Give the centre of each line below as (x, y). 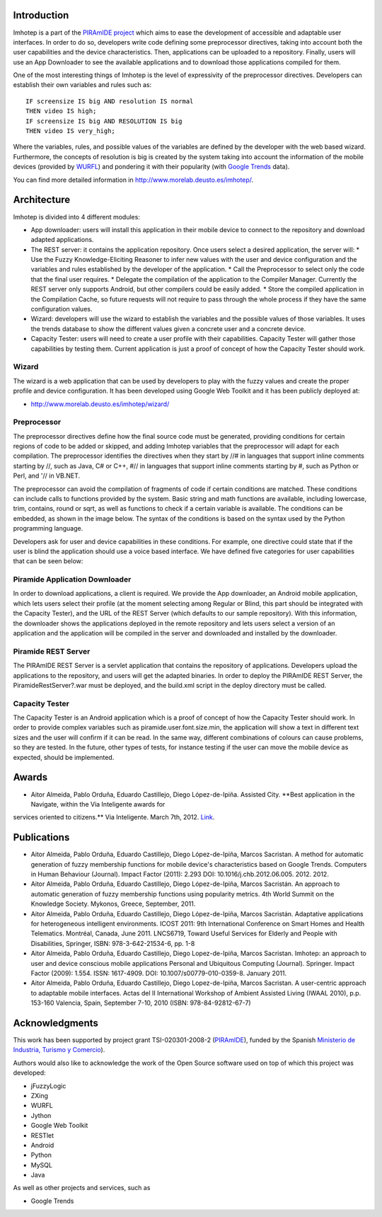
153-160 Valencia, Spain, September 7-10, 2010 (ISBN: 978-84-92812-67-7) (141, 1003)
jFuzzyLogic (48, 1085)
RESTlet (42, 1135)
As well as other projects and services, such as (82, 1188)
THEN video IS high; (61, 111)
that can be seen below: (48, 561)
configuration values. (62, 309)
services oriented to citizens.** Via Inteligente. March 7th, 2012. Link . (114, 817)
